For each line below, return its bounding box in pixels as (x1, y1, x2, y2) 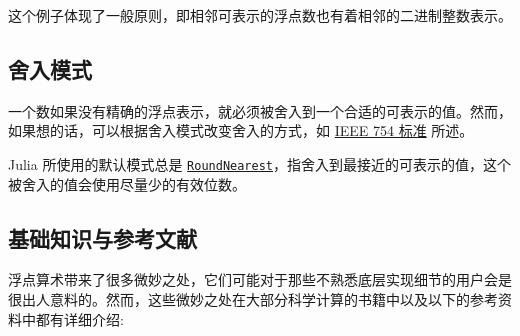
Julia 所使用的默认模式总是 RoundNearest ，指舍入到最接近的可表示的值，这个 (8, 153, 511, 174)
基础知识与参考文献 (8, 222, 197, 253)
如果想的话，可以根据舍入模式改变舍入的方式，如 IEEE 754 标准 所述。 (8, 120, 474, 141)
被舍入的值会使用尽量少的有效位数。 (8, 173, 246, 194)
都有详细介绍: (35, 308, 124, 329)
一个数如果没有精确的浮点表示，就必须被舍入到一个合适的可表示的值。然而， (8, 100, 512, 121)
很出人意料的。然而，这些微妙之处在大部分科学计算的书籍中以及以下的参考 (8, 289, 498, 310)
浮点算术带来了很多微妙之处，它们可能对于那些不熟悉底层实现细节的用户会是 (8, 269, 512, 290)
